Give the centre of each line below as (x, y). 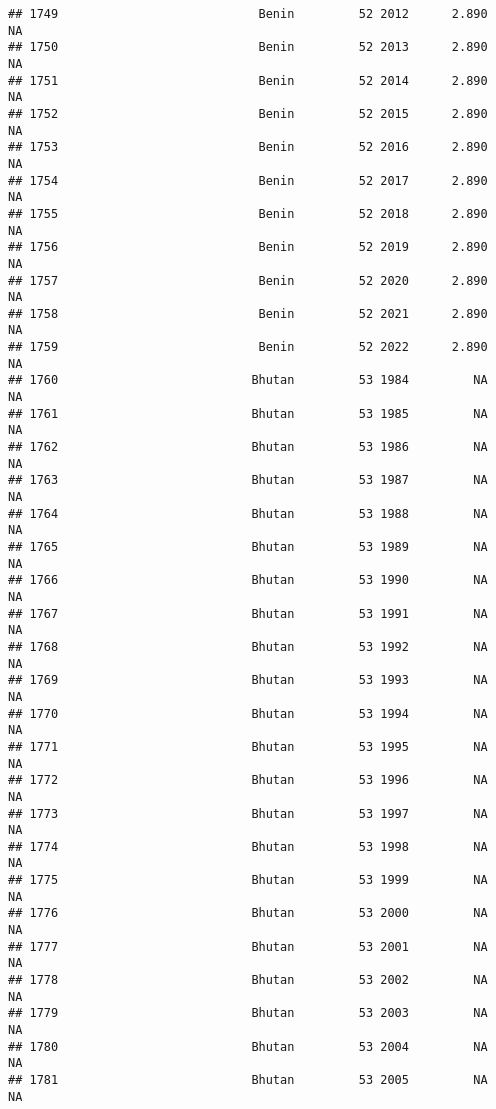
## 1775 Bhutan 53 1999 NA (248, 880)
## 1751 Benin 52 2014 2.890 (248, 80)
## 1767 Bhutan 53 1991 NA (248, 613)
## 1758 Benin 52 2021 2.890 (248, 313)
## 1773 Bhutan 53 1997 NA (248, 813)
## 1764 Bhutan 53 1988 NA (248, 513)
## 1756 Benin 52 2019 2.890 (248, 247)
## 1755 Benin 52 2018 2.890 (248, 213)
